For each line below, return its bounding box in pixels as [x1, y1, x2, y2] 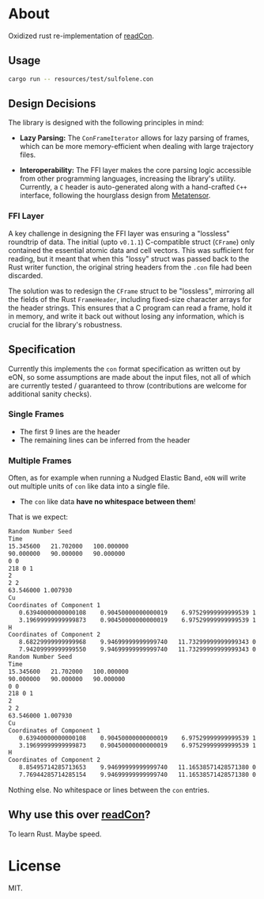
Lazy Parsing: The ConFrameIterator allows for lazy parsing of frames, [19, 133, 250, 143]
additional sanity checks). [8, 389, 92, 399]
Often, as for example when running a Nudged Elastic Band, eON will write [8, 473, 247, 483]
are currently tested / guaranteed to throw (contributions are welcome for [8, 381, 247, 390]
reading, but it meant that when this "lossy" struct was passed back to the [8, 254, 250, 263]
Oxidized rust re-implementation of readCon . [8, 31, 154, 40]
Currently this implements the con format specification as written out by [8, 364, 241, 373]
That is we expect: [8, 512, 69, 522]
